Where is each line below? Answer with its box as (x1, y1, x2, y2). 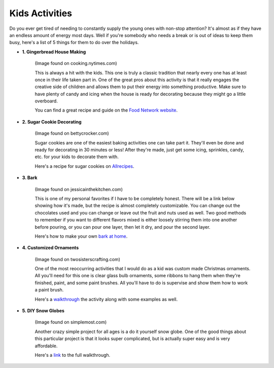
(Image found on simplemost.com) (35, 319, 107, 325)
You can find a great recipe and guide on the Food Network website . (35, 107, 178, 114)
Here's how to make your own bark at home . (35, 233, 128, 239)
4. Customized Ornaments (22, 245, 79, 251)
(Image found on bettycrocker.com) (35, 130, 109, 136)
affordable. (35, 343, 58, 349)
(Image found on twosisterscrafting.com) (35, 256, 120, 262)
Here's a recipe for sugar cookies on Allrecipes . (35, 163, 134, 169)
